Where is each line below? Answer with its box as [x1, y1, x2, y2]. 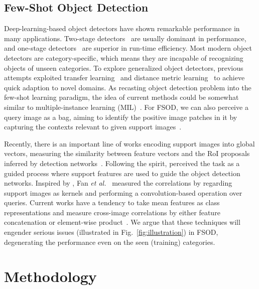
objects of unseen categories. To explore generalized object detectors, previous [4, 62, 243, 73]
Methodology [4, 266, 97, 286]
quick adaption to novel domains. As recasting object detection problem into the [4, 82, 251, 92]
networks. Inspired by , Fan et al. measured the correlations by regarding [4, 178, 232, 188]
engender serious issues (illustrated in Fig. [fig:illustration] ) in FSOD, [4, 227, 218, 237]
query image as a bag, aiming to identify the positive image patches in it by [4, 111, 237, 122]
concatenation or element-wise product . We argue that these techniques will [4, 217, 240, 227]
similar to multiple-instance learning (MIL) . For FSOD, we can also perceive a [4, 101, 248, 112]
